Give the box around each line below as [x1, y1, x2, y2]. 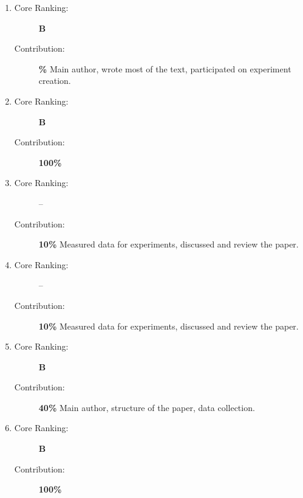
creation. [38, 74, 71, 87]
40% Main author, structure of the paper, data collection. [38, 401, 255, 413]
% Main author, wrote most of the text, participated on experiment [38, 62, 291, 75]
